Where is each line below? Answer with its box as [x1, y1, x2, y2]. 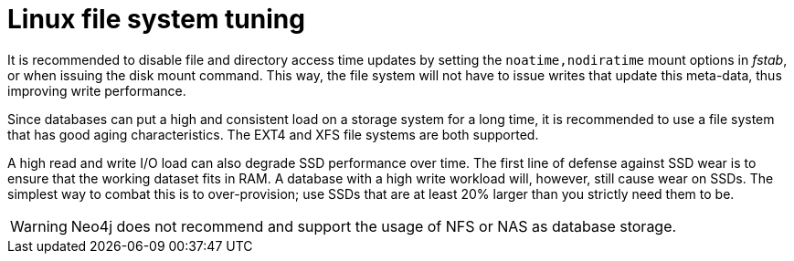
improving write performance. [7, 82, 186, 99]
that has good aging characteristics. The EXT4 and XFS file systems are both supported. [7, 126, 539, 142]
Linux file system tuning [7, 4, 305, 35]
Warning [10, 216, 68, 235]
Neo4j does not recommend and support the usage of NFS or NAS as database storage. [70, 216, 677, 235]
